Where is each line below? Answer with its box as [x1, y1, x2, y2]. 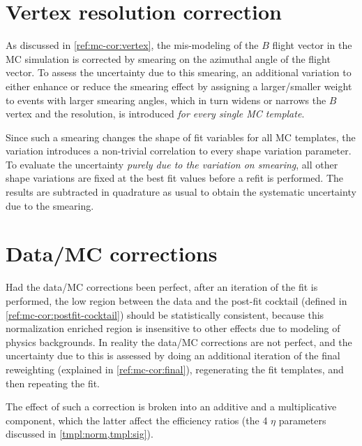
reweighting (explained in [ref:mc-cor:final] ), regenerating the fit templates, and [6, 361, 344, 376]
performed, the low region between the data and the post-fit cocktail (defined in [6, 293, 347, 308]
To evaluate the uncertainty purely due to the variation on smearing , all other [6, 157, 338, 171]
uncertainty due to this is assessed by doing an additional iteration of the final [6, 348, 340, 363]
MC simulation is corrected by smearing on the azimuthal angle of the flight [6, 51, 331, 66]
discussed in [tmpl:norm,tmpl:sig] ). [6, 426, 153, 441]
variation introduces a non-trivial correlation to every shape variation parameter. [6, 143, 352, 158]
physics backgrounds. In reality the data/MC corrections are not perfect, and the [6, 334, 352, 349]
